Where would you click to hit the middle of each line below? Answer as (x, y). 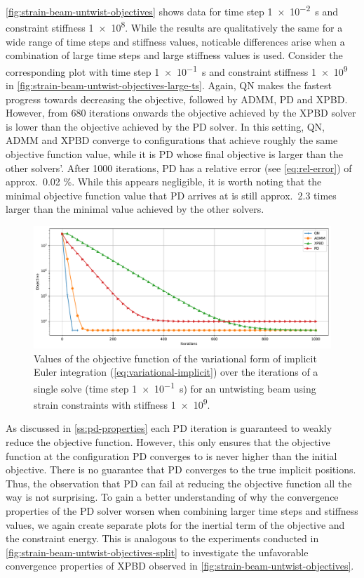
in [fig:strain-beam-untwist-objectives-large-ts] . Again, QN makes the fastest (169, 85)
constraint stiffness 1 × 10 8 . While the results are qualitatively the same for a (174, 26)
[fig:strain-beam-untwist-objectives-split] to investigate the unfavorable (157, 552)
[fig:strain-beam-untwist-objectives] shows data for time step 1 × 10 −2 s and (172, 10)
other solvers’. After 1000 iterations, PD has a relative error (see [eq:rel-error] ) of (179, 168)
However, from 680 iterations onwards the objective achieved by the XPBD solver (181, 113)
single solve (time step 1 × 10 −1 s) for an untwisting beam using (175, 387)
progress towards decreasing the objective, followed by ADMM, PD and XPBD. (177, 99)
